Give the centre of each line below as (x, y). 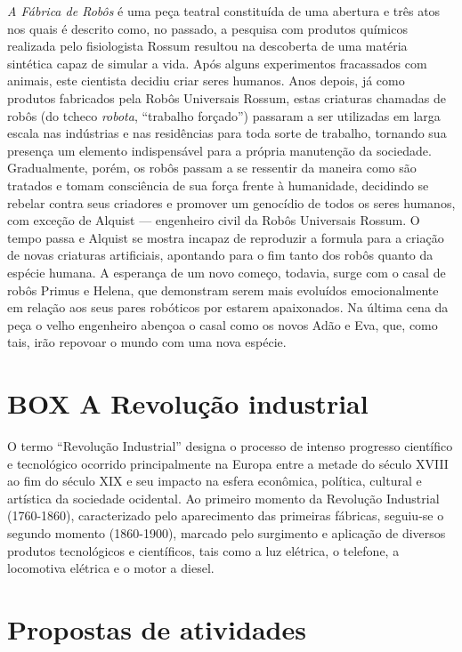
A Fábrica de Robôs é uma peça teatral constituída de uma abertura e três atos (224, 11)
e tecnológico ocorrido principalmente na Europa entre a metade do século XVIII (228, 463)
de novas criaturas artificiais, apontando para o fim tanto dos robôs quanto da (220, 255)
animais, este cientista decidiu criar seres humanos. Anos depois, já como (206, 80)
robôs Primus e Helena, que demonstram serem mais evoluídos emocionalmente (223, 290)
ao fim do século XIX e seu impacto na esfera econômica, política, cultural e (215, 481)
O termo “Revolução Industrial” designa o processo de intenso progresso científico (230, 446)
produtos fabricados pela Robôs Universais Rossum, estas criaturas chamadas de (227, 97)
